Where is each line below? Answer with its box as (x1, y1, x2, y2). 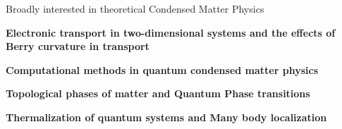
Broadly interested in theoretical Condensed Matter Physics (6, 1, 264, 16)
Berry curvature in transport (6, 39, 149, 54)
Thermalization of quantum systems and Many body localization (6, 109, 327, 124)
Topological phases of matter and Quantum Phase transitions (6, 86, 310, 101)
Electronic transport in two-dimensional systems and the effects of (6, 25, 336, 39)
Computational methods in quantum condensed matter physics (6, 62, 318, 77)
